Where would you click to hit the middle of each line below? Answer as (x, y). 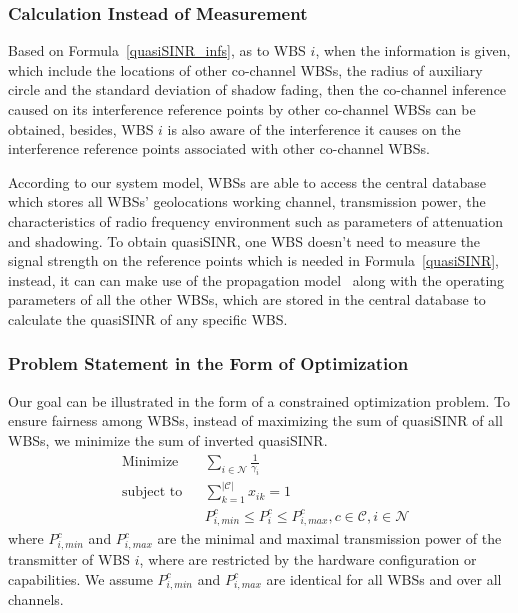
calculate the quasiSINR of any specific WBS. (148, 318)
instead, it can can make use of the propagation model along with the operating (256, 279)
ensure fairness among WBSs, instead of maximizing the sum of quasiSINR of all (255, 420)
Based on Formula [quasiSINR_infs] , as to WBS (157, 50)
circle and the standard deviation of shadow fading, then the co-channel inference (257, 89)
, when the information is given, (413, 50)
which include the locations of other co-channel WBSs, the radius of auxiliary (245, 69)
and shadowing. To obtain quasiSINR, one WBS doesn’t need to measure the (244, 240)
